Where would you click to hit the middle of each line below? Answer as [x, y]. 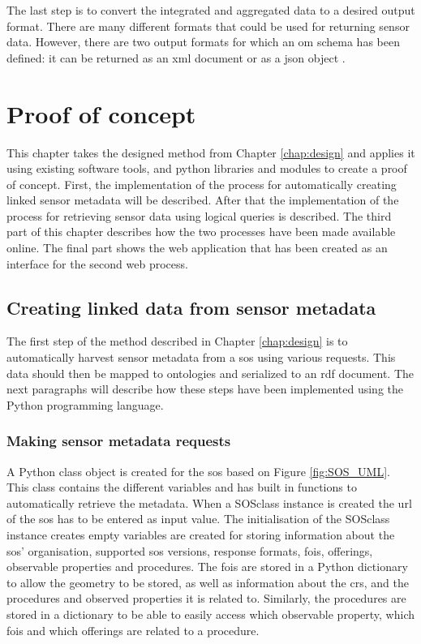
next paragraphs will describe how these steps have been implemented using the [205, 389]
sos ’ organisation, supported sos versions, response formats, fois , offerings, [190, 550]
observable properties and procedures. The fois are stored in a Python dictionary [207, 567]
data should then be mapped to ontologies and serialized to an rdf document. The [210, 373]
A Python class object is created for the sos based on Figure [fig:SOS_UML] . [198, 471]
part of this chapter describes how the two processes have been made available [201, 232]
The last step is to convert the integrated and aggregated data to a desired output [211, 10]
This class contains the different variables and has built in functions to [182, 487]
